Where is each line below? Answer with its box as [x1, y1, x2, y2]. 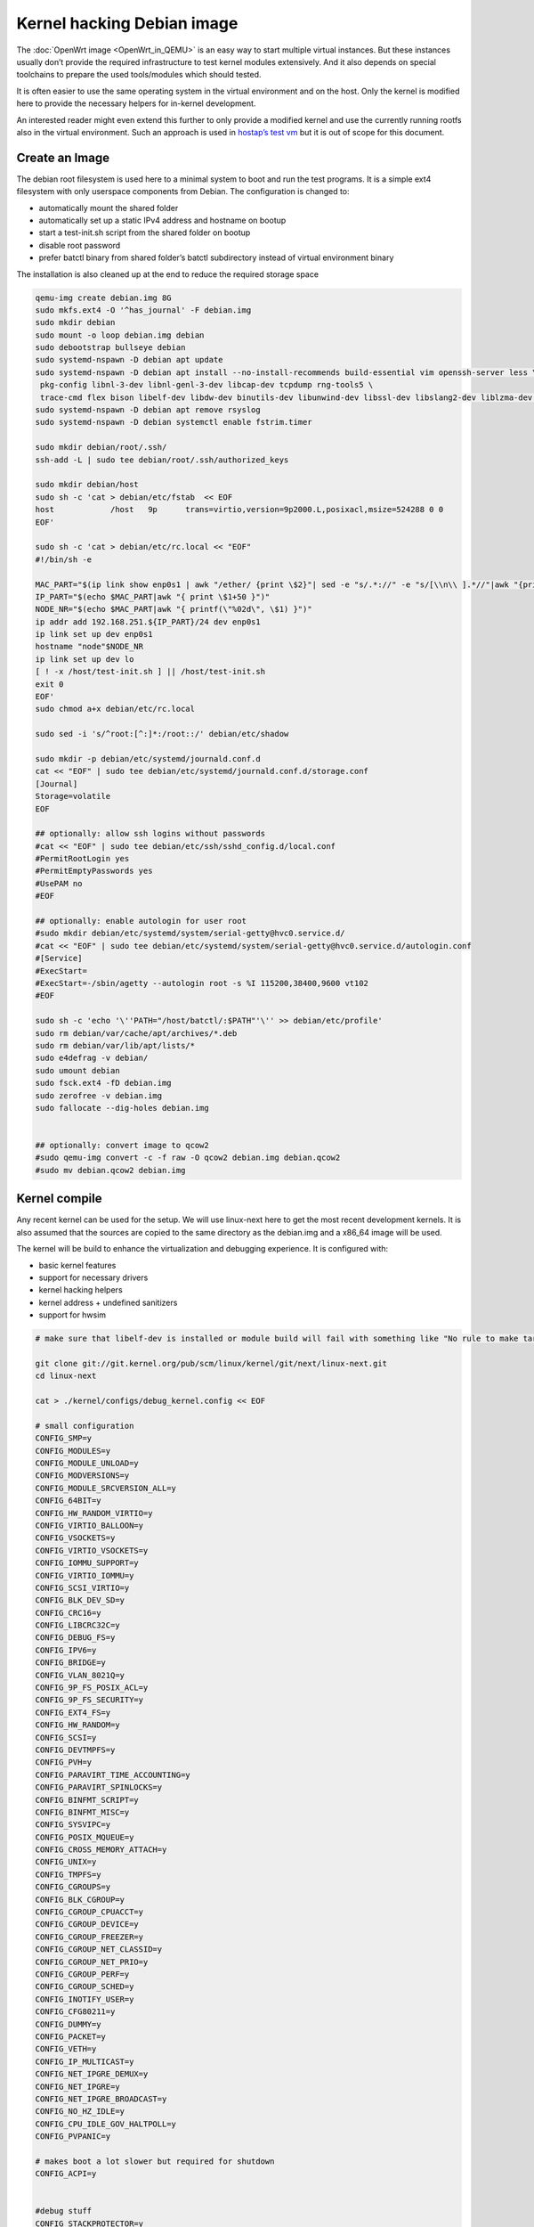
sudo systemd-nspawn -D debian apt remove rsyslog [35, 405, 262, 415]
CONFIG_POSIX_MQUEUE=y [35, 1831, 134, 1842]
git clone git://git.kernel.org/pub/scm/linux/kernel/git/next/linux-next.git [35, 1358, 387, 1368]
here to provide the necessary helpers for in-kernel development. [16, 98, 256, 109]
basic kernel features [38, 1260, 117, 1270]
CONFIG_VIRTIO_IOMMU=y [35, 1570, 134, 1580]
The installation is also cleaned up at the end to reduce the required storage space [16, 268, 320, 280]
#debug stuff [35, 2206, 93, 2216]
